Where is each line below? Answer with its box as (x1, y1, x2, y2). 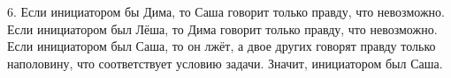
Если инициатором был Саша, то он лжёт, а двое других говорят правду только (7, 37, 436, 55)
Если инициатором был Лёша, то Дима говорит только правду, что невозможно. (7, 19, 438, 38)
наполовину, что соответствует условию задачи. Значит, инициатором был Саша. (7, 53, 443, 72)
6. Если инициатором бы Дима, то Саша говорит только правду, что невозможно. (7, 3, 445, 20)
